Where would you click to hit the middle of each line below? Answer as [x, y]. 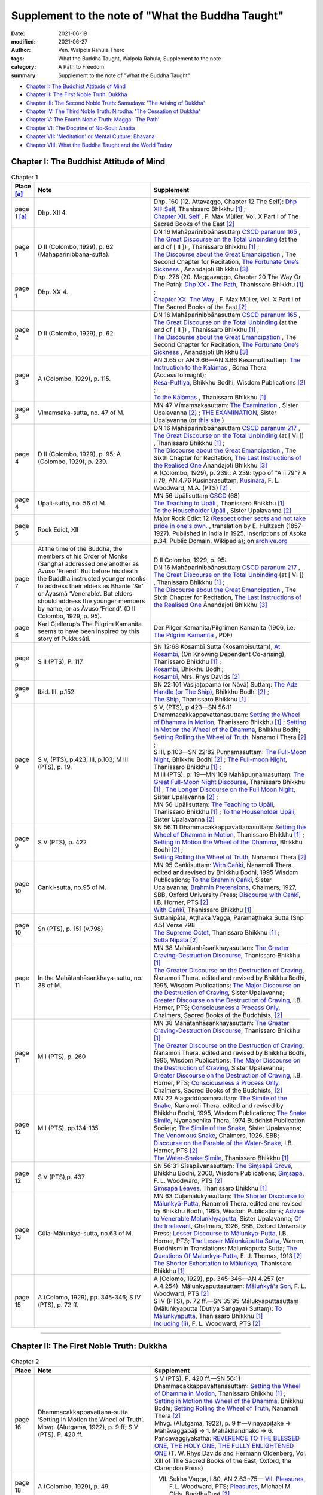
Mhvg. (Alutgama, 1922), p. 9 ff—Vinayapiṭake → [223, 1423]
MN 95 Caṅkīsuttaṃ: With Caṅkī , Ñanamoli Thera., [224, 865]
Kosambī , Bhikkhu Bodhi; [188, 669]
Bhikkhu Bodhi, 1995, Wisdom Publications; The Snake [230, 1113]
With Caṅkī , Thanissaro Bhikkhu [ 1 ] [202, 910]
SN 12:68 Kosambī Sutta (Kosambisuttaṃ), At [217, 646]
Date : [18, 33]
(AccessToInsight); [180, 375]
